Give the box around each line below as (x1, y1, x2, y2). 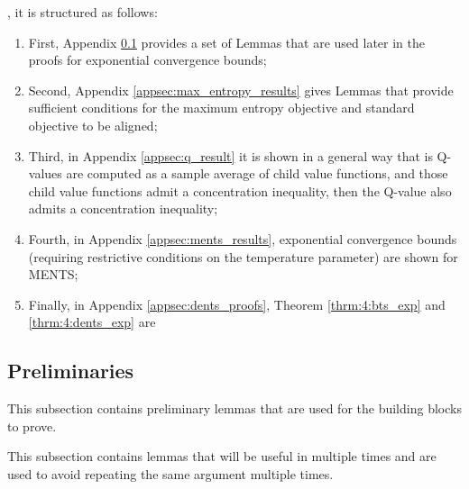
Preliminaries (7, 357, 134, 385)
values (28, 164, 62, 183)
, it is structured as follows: (7, 3, 158, 21)
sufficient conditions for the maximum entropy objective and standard (28, 98, 415, 117)
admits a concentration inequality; (28, 199, 218, 218)
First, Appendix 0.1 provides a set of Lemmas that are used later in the (28, 32, 426, 51)
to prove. (7, 416, 57, 435)
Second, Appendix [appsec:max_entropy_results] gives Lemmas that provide (28, 80, 454, 99)
